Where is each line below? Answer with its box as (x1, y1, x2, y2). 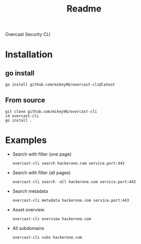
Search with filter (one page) (12, 151, 71, 157)
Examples (5, 135, 47, 146)
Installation (5, 49, 53, 60)
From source (5, 96, 45, 104)
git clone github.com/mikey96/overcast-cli (5, 109, 97, 114)
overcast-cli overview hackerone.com (12, 216, 91, 221)
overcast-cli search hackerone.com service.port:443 (12, 161, 125, 166)
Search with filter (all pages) (12, 169, 71, 176)
